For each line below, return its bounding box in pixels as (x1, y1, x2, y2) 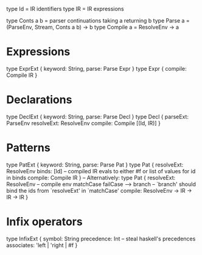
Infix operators (6, 215, 83, 228)
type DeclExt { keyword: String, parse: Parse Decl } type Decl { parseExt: (6, 113, 189, 120)
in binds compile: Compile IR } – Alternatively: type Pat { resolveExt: (6, 174, 176, 181)
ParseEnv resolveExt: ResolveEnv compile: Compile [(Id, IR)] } (6, 119, 161, 127)
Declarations (6, 93, 72, 107)
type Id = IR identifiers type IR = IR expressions (6, 5, 124, 12)
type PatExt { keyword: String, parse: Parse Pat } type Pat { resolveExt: (6, 161, 184, 168)
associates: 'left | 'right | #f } (6, 241, 78, 249)
